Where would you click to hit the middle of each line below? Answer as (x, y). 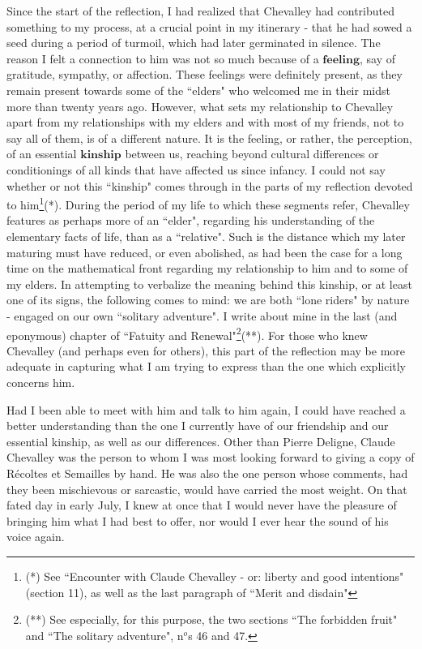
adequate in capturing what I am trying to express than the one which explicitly (207, 366)
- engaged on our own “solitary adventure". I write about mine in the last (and (202, 315)
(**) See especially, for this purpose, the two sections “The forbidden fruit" (211, 619)
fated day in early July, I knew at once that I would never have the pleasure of (202, 505)
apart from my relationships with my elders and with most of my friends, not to (205, 122)
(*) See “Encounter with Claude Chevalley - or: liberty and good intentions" (215, 576)
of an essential (42, 154)
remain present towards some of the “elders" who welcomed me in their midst (198, 90)
